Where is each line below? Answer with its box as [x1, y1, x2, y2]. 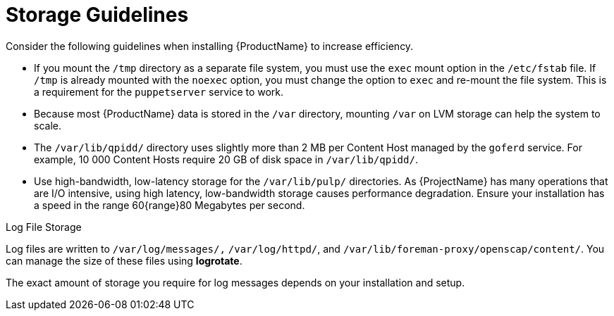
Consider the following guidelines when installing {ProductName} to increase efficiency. [6, 39, 414, 52]
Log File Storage [6, 220, 82, 233]
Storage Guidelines [6, 3, 189, 27]
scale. [34, 119, 61, 132]
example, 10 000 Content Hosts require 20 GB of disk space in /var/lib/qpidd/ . [34, 153, 418, 165]
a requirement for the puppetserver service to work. [34, 85, 284, 98]
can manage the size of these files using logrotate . [6, 254, 242, 267]
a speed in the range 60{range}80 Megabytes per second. [34, 198, 305, 211]
